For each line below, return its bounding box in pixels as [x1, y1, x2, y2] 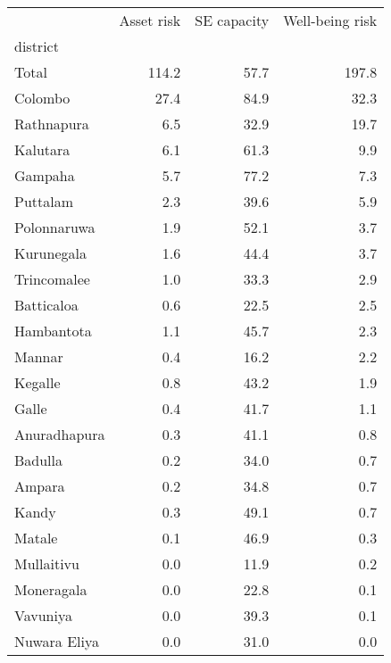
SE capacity [195, 10, 270, 30]
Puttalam [14, 191, 74, 211]
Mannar [14, 346, 63, 367]
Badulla [14, 450, 63, 470]
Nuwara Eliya [14, 631, 99, 651]
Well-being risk [283, 10, 378, 30]
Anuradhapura [14, 424, 105, 444]
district [14, 36, 59, 56]
